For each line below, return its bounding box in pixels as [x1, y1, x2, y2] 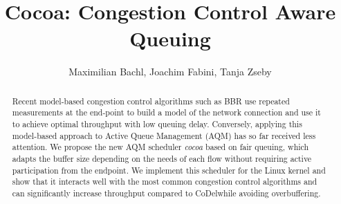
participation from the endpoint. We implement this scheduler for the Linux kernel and [12, 164, 326, 176]
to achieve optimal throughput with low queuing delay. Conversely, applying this [12, 118, 302, 130]
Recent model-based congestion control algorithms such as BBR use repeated [12, 95, 290, 106]
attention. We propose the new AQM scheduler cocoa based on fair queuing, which [12, 141, 309, 153]
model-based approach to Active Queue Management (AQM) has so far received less [12, 129, 316, 141]
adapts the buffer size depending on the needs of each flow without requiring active [12, 152, 312, 164]
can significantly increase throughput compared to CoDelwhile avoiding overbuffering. [12, 187, 321, 198]
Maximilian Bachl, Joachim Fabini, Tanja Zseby [68, 64, 272, 79]
